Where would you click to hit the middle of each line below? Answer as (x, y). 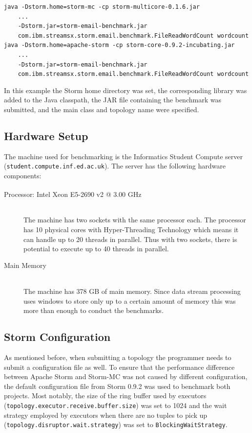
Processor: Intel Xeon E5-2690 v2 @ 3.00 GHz (73, 194)
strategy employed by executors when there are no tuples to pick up (106, 415)
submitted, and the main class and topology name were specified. (102, 109)
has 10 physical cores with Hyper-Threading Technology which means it (131, 229)
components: (23, 175)
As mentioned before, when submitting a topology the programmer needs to (118, 357)
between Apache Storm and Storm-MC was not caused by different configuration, (126, 376)
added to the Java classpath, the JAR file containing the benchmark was (113, 100)
